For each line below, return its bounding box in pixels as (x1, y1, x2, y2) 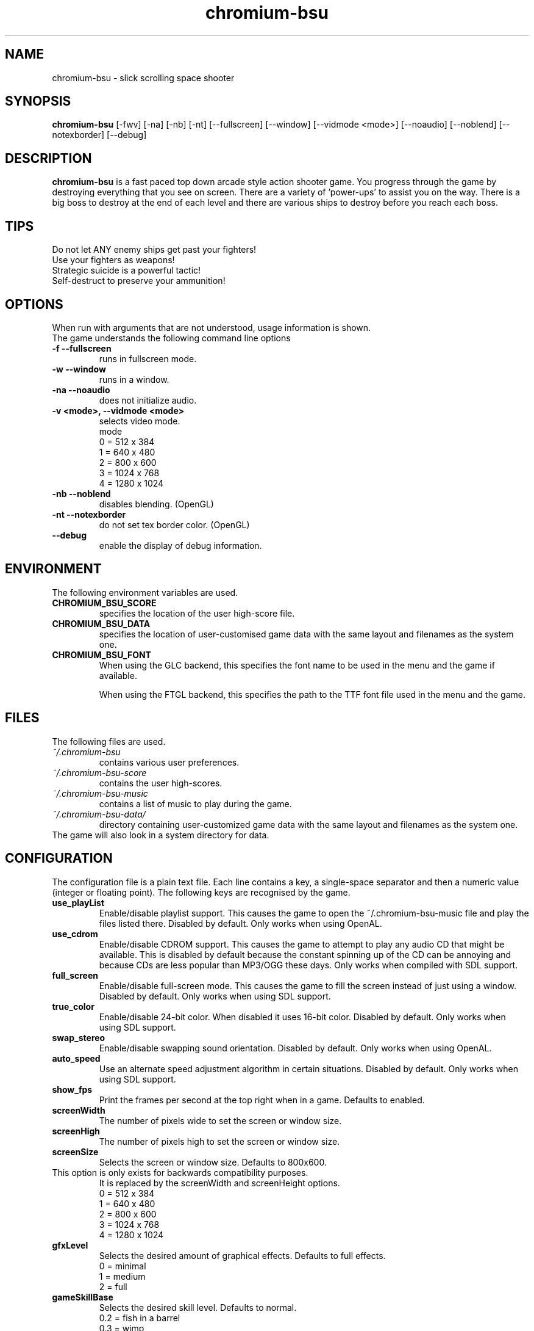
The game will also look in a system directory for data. (52, 829, 269, 840)
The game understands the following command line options (52, 332, 291, 343)
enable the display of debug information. (99, 540, 262, 551)
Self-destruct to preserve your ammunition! (52, 275, 226, 286)
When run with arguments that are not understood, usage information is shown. (52, 322, 371, 333)
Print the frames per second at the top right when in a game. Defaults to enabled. (99, 1094, 425, 1105)
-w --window (52, 363, 106, 374)
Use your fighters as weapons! (52, 255, 175, 266)
